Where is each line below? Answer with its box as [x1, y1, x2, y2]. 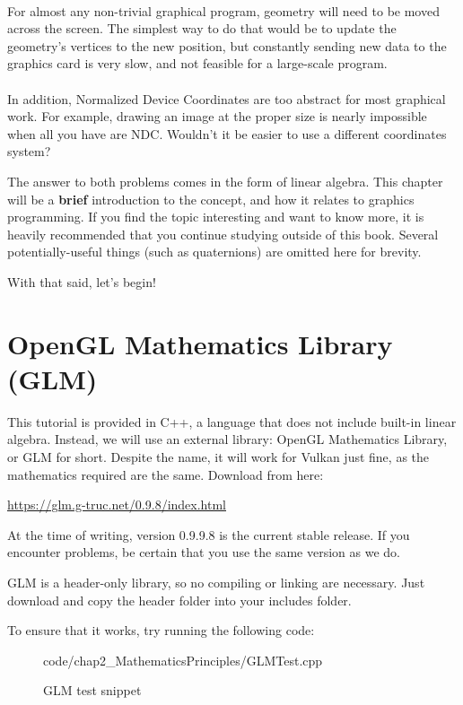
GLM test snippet [43, 681, 142, 700]
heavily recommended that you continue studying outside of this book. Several [7, 224, 439, 243]
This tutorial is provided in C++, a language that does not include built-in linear [7, 412, 457, 431]
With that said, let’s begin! [7, 272, 156, 291]
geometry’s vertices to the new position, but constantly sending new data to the [7, 36, 447, 55]
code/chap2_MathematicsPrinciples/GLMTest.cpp [43, 650, 323, 669]
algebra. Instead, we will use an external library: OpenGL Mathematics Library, [7, 430, 448, 448]
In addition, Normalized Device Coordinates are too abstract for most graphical [7, 89, 446, 108]
